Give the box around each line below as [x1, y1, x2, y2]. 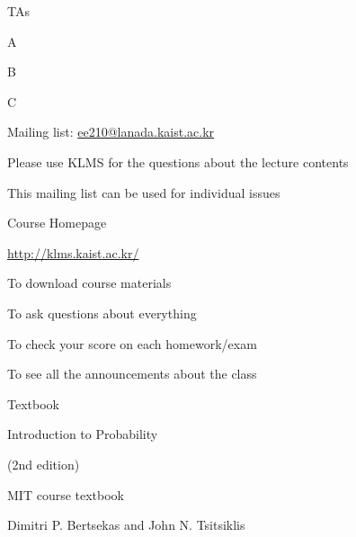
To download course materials [7, 273, 172, 292]
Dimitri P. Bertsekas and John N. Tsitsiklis [7, 515, 245, 534]
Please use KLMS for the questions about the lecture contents [7, 152, 349, 171]
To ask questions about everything [7, 303, 197, 322]
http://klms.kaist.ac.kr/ [7, 243, 139, 262]
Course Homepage [7, 213, 107, 232]
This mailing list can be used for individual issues [7, 183, 280, 201]
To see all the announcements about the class [7, 364, 257, 383]
